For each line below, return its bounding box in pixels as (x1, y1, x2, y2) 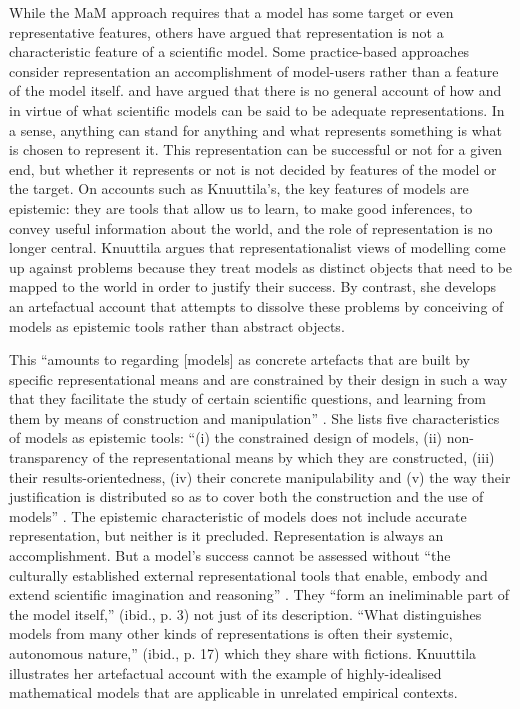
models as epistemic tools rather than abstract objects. (9, 315, 345, 336)
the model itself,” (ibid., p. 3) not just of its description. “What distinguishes (9, 603, 482, 624)
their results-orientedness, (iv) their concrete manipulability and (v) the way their (9, 466, 511, 487)
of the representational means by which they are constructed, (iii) (92, 447, 495, 468)
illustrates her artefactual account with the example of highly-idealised (9, 662, 442, 683)
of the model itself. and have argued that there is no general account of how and (9, 80, 502, 101)
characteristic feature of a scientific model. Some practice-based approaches (9, 41, 470, 62)
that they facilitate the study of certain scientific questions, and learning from (9, 388, 486, 409)
